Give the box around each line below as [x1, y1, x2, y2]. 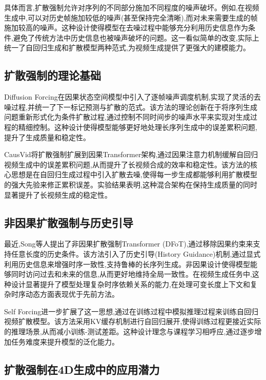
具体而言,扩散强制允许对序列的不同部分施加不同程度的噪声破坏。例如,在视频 [4, 2, 259, 12]
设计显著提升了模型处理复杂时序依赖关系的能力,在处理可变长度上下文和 [11, 278, 250, 289]
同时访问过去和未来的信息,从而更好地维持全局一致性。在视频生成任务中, [11, 269, 252, 279]
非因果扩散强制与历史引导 [4, 214, 133, 230]
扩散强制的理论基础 [4, 67, 101, 83]
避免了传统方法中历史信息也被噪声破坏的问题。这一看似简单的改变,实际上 [13, 32, 259, 43]
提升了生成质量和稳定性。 [4, 131, 90, 142]
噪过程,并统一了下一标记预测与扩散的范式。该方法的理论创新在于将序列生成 [4, 101, 257, 112]
